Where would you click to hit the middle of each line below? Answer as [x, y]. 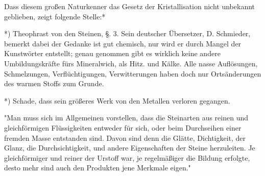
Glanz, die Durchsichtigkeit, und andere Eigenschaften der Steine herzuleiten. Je [130, 148]
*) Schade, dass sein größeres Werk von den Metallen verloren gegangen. [117, 100]
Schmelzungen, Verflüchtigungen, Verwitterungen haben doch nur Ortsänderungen [133, 73]
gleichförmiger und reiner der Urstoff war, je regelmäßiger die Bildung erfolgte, [127, 157]
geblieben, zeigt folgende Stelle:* [55, 16]
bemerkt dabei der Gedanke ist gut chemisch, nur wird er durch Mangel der [123, 43]
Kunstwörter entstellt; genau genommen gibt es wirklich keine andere [112, 53]
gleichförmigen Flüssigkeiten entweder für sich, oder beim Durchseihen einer [123, 127]
